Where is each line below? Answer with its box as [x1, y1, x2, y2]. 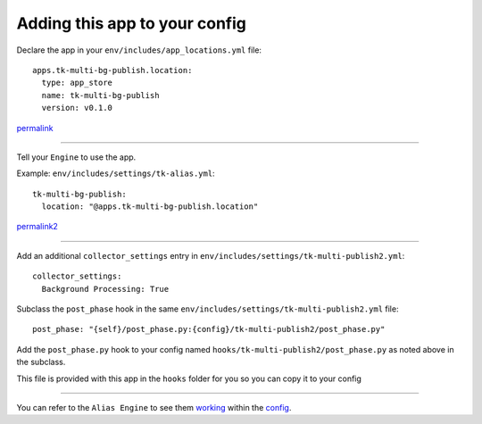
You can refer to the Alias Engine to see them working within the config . [16, 402, 292, 412]
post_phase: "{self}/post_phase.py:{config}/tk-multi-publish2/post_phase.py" [32, 324, 386, 335]
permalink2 [16, 221, 58, 232]
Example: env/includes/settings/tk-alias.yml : [16, 168, 215, 179]
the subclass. [16, 357, 66, 368]
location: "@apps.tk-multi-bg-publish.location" [41, 202, 259, 212]
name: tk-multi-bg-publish [41, 90, 160, 100]
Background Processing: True [41, 284, 170, 294]
